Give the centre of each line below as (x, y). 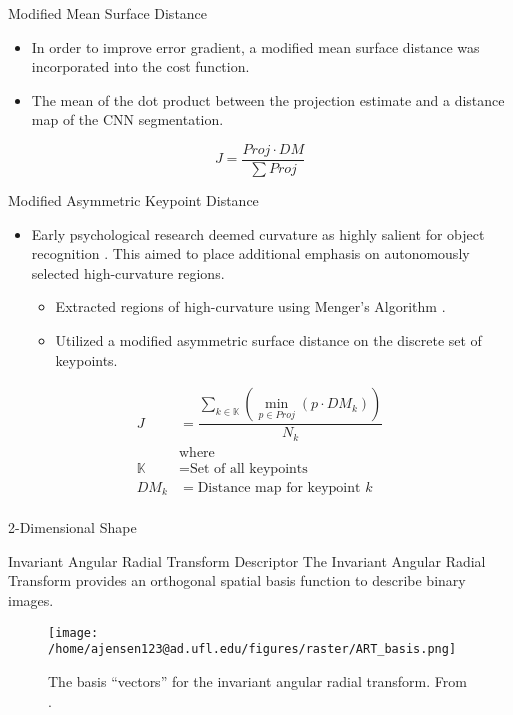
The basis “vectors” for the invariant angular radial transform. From (257, 680)
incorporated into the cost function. (140, 66)
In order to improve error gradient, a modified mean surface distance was (255, 46)
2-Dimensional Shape (72, 527)
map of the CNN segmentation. (127, 119)
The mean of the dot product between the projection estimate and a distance (268, 99)
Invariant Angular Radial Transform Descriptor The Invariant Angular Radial (247, 560)
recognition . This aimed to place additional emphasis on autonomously (250, 253)
